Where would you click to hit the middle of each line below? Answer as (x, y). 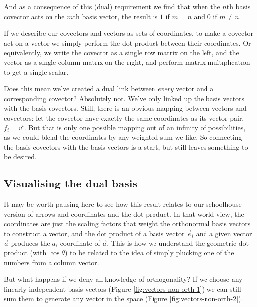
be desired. (20, 156)
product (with (25, 253)
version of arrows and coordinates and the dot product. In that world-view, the (124, 214)
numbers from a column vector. (51, 262)
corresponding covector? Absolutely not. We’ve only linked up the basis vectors (124, 98)
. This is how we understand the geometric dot (178, 243)
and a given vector (224, 233)
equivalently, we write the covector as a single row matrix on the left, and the (122, 52)
